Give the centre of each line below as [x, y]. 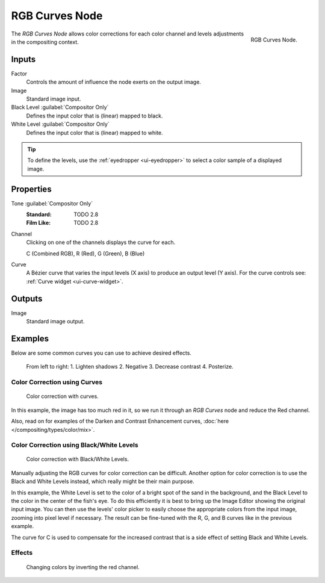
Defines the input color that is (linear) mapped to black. [94, 116]
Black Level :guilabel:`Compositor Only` [60, 107]
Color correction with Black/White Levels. [78, 459]
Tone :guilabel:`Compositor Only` [52, 203]
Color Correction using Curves [57, 382]
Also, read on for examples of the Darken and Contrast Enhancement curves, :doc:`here [120, 421]
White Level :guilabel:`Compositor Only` [60, 124]
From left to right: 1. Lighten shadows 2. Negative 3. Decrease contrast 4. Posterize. [130, 367]
